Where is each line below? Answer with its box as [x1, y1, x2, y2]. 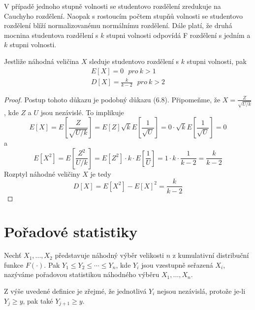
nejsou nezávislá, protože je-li [157, 286, 246, 296]
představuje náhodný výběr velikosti [55, 250, 164, 260]
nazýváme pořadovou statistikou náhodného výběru [4, 269, 159, 279]
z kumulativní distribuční [172, 250, 249, 260]
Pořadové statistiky [4, 221, 138, 242]
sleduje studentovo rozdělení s [89, 56, 179, 66]
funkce [4, 259, 24, 270]
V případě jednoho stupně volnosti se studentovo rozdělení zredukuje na [4, 1, 221, 11]
